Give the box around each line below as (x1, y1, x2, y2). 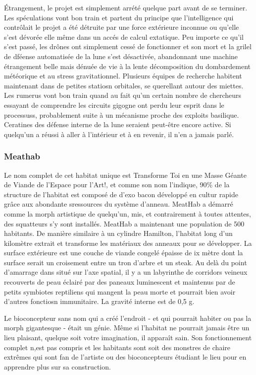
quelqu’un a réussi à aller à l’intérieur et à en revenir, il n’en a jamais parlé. (4, 129, 234, 139)
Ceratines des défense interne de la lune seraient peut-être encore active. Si (4, 119, 231, 130)
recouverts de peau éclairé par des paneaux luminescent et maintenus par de (4, 277, 235, 287)
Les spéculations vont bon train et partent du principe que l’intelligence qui (4, 12, 234, 22)
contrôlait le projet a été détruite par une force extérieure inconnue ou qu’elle (4, 22, 239, 32)
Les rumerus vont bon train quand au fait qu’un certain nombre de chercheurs (4, 90, 242, 100)
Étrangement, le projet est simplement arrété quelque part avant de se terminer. (4, 2, 248, 12)
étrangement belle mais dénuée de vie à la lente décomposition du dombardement (4, 61, 251, 71)
